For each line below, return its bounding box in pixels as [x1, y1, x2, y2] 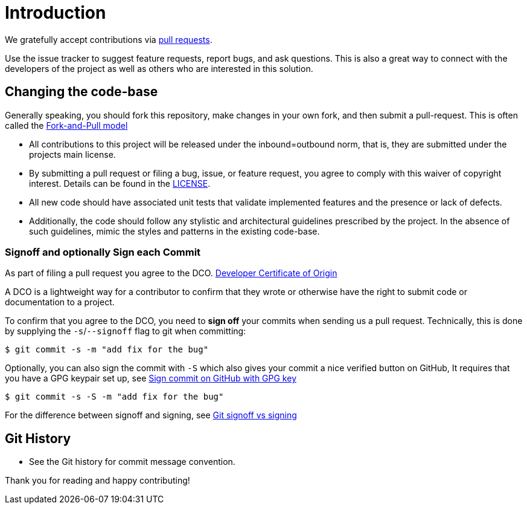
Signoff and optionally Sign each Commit [5, 245, 201, 258]
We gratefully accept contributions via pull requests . [5, 34, 212, 45]
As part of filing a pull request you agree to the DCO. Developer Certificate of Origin [5, 268, 337, 279]
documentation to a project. [5, 297, 115, 308]
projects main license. [29, 149, 116, 160]
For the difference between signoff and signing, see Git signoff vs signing [5, 410, 297, 421]
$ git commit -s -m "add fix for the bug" [5, 345, 209, 355]
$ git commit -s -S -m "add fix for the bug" [5, 392, 224, 402]
